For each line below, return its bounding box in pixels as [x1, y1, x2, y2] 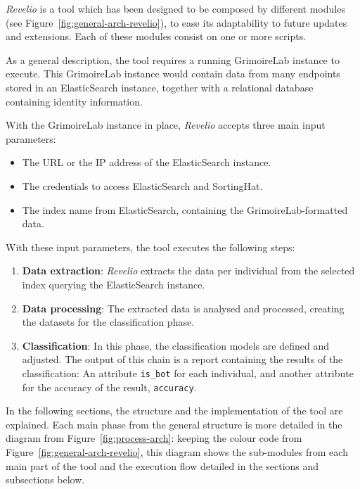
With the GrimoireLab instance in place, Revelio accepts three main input [6, 118, 326, 132]
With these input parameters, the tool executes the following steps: [6, 239, 295, 254]
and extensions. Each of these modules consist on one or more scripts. [6, 29, 307, 44]
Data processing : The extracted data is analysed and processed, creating [22, 300, 345, 315]
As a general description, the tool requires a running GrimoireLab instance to [6, 52, 340, 67]
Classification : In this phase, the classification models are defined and [22, 338, 329, 353]
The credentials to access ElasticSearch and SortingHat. [22, 178, 263, 193]
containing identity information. [6, 94, 143, 108]
